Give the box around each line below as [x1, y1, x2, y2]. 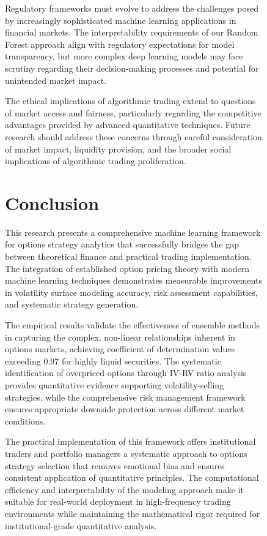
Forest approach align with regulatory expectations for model [5, 37, 235, 50]
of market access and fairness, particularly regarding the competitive [5, 106, 262, 119]
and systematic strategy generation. [5, 298, 139, 311]
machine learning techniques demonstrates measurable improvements [5, 274, 262, 287]
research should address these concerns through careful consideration [5, 130, 262, 143]
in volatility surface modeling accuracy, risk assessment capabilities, [5, 285, 258, 298]
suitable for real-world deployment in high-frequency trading [5, 495, 231, 508]
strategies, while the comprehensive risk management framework [5, 390, 246, 403]
